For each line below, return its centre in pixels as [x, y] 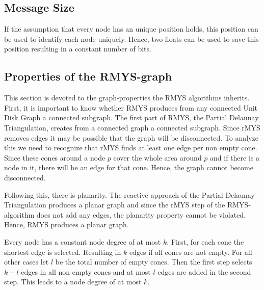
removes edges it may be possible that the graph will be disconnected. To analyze [131, 137]
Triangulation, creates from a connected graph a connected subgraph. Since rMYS [132, 127]
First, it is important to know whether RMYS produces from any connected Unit [131, 107]
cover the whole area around [157, 157]
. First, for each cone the [205, 241]
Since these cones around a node [55, 157]
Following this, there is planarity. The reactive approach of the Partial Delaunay [129, 194]
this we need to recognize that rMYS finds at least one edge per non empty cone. [131, 148]
